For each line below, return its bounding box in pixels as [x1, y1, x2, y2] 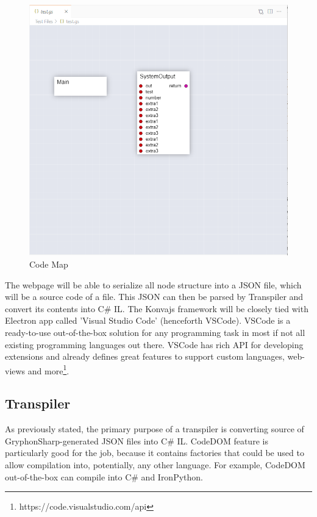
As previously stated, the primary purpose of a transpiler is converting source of [5, 423, 304, 435]
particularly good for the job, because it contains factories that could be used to [5, 446, 304, 459]
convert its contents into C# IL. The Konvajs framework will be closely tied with [5, 302, 308, 315]
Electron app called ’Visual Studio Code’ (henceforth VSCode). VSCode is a [5, 314, 291, 327]
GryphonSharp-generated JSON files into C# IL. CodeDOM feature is [5, 434, 268, 447]
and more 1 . [27, 362, 69, 377]
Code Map [29, 258, 68, 271]
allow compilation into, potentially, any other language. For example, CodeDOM [5, 458, 305, 471]
